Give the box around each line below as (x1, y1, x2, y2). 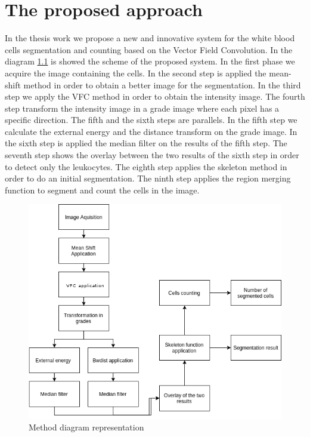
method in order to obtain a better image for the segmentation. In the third (23, 78, 301, 91)
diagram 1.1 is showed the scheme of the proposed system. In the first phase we (5, 55, 295, 67)
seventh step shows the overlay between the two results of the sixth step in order (5, 149, 299, 161)
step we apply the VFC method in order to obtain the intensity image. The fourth (5, 90, 305, 103)
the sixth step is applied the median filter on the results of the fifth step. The (5, 137, 287, 149)
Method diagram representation (29, 421, 144, 433)
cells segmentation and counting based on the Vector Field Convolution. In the (5, 43, 293, 56)
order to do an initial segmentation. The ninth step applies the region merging (5, 172, 291, 184)
